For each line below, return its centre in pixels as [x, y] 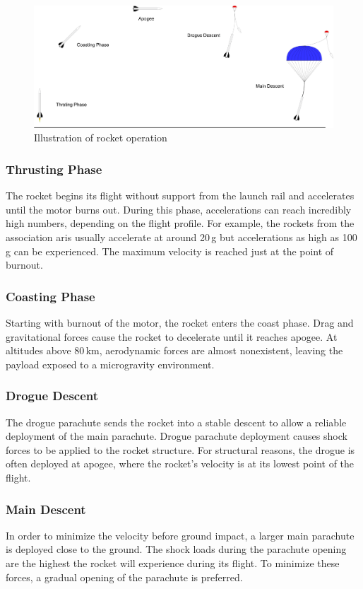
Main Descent [46, 509]
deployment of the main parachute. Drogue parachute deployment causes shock [177, 436]
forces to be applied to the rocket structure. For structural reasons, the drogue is [180, 449]
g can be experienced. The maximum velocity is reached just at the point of [170, 251]
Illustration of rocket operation [101, 138]
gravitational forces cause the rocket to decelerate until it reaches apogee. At [172, 336]
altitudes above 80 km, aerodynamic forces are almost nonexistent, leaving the [174, 350]
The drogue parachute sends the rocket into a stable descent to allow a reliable [176, 422]
